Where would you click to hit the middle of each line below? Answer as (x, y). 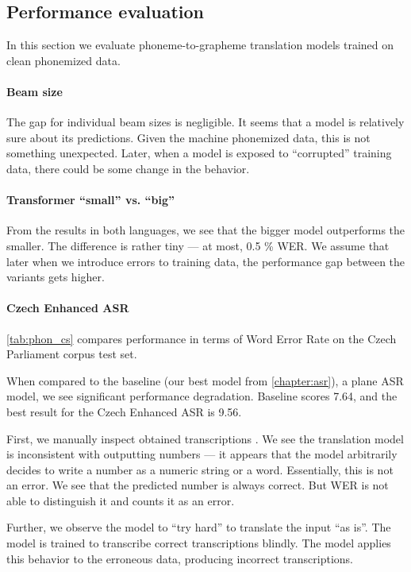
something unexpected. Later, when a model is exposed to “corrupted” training (199, 153)
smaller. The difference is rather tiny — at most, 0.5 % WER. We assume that (198, 245)
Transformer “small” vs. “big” (91, 200)
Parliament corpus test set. (72, 354)
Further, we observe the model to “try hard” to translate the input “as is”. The (199, 527)
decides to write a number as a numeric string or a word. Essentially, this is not (200, 469)
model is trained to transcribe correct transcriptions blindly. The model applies (199, 543)
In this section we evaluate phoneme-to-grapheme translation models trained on (200, 45)
